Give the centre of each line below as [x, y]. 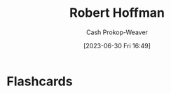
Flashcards [40, 81]
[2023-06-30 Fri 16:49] [117, 45]
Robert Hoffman [117, 13]
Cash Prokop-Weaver [117, 32]
